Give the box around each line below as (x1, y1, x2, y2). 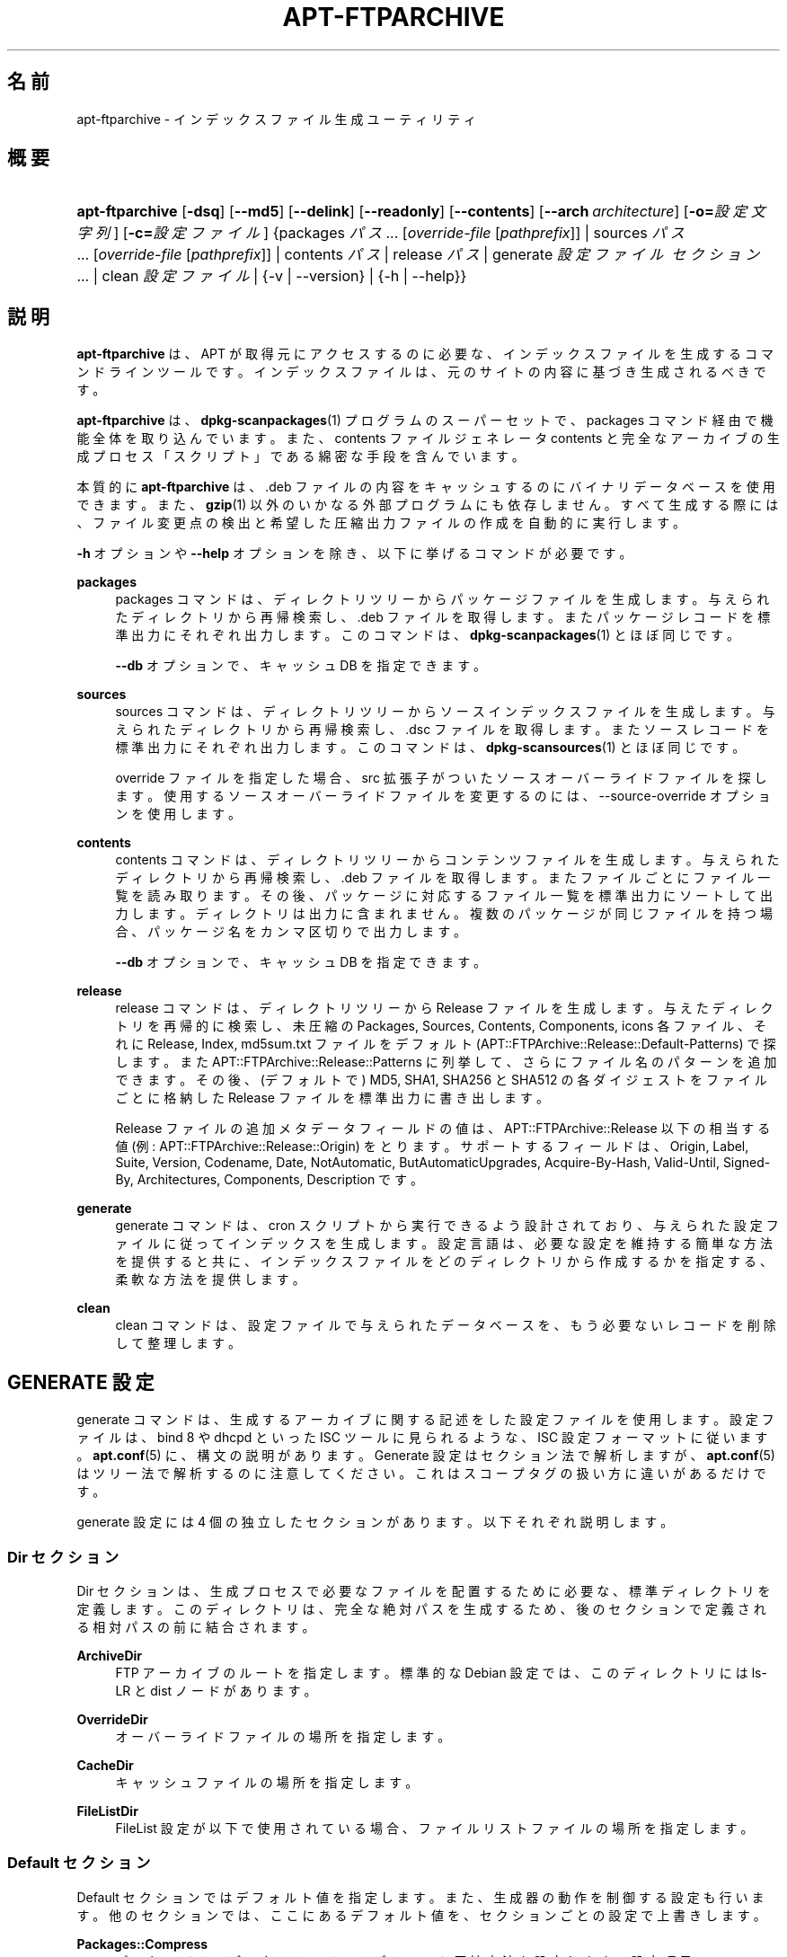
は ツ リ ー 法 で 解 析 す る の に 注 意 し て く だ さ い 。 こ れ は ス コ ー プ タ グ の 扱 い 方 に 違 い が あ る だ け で (76, 1466, 766, 1482)
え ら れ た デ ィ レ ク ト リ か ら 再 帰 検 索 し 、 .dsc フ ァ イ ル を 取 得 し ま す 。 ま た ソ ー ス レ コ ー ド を (115, 722, 769, 738)
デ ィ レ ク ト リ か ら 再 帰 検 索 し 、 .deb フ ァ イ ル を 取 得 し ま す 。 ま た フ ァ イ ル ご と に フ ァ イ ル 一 (115, 870, 771, 886)
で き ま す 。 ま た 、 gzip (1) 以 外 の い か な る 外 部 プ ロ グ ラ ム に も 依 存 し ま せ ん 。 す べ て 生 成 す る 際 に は (76, 497, 779, 513)
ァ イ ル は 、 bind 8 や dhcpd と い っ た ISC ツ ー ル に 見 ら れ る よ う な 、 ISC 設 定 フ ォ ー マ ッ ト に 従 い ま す (76, 1430, 768, 1446)
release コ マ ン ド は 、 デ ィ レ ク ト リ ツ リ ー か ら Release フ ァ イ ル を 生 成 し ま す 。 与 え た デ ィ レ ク (115, 1000, 774, 1016)
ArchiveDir (76, 1647, 143, 1663)
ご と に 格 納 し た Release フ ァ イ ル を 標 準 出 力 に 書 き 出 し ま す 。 (115, 1090, 549, 1106)
